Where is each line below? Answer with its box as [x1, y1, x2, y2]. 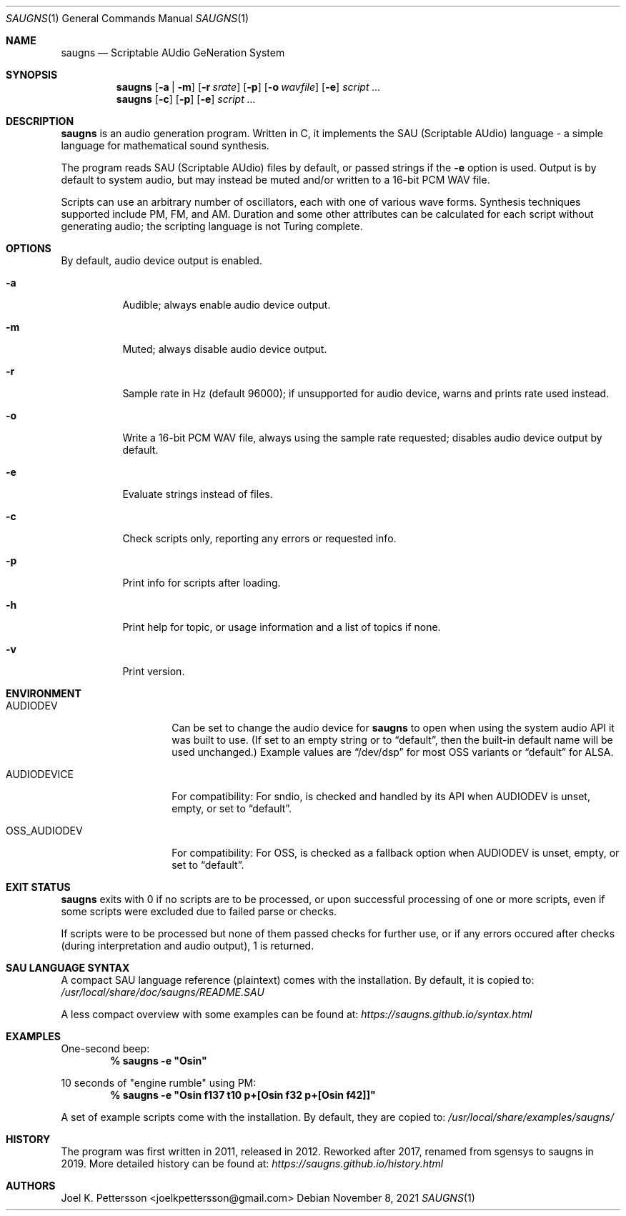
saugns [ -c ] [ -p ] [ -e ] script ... [116, 93, 256, 105]
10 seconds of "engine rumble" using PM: [61, 1077, 257, 1089]
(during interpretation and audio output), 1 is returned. [61, 940, 314, 952]
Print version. [122, 665, 185, 677]
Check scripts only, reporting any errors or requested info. [122, 532, 397, 544]
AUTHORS [6, 1180, 56, 1192]
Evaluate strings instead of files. [122, 488, 273, 500]
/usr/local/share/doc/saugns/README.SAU [61, 986, 264, 998]
